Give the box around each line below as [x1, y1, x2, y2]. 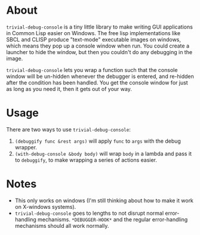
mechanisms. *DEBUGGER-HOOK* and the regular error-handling [38, 215, 188, 223]
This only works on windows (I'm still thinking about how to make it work [14, 197, 194, 204]
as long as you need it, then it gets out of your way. [6, 85, 133, 92]
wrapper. [14, 143, 38, 151]
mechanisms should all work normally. [14, 222, 109, 229]
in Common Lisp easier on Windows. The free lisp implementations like [6, 29, 181, 36]
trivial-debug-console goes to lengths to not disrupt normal [14, 209, 164, 217]
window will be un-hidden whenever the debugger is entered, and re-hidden [6, 73, 194, 80]
